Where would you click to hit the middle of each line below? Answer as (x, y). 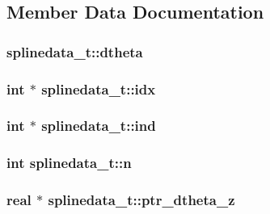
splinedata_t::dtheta (75, 51)
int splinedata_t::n (69, 163)
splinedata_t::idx (99, 88)
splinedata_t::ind (99, 126)
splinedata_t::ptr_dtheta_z (141, 200)
